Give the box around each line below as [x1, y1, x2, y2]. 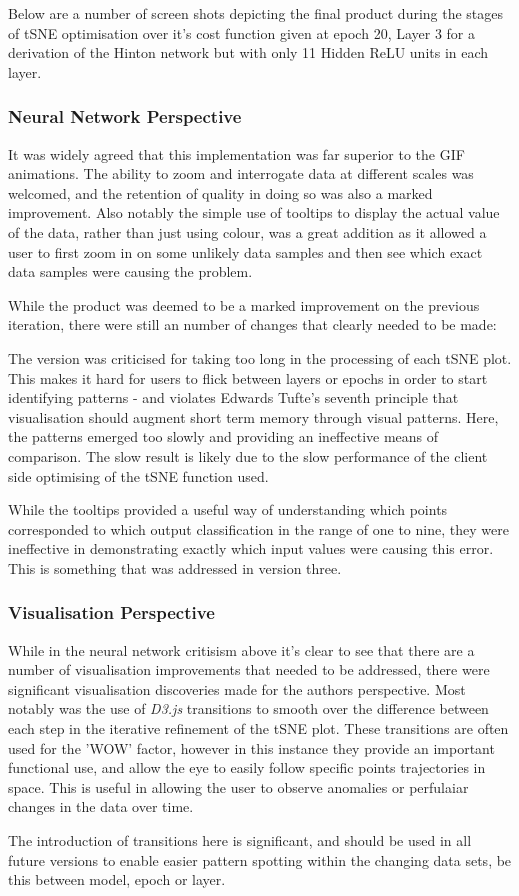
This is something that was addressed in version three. [8, 557, 342, 578]
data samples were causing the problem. [8, 261, 253, 282]
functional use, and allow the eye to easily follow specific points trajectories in [8, 757, 486, 778]
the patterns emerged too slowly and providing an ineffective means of [8, 426, 439, 447]
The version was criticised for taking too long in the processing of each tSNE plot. [8, 347, 512, 368]
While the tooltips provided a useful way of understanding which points [8, 499, 448, 520]
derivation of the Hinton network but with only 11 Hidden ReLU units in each [8, 42, 489, 63]
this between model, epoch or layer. [8, 869, 226, 890]
